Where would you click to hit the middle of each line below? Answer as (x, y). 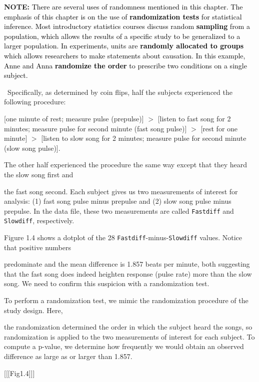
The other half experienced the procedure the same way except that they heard (125, 165)
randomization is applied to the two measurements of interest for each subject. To (129, 336)
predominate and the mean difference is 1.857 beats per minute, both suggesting (127, 264)
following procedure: (35, 102)
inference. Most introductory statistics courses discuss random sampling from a (127, 26)
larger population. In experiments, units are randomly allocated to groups (124, 46)
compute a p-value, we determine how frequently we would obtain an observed (124, 346)
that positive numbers (37, 247)
